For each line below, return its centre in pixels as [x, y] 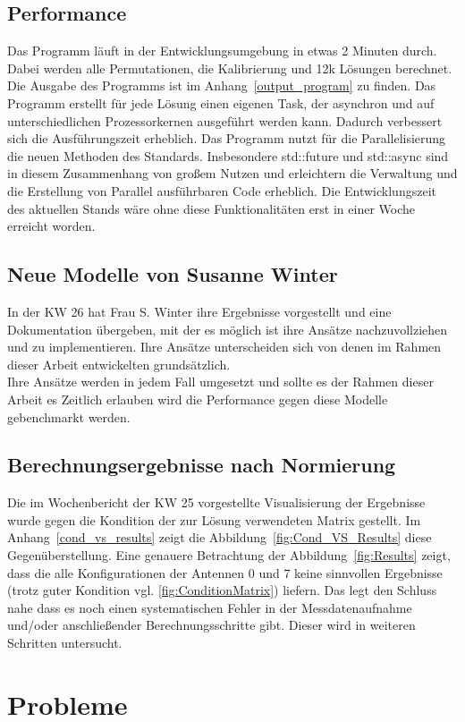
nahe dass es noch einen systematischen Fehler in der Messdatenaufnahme [210, 607]
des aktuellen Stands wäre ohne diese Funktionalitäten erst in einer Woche [211, 208]
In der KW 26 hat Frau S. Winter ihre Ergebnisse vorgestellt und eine [199, 311]
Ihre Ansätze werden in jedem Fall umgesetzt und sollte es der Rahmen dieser [220, 382]
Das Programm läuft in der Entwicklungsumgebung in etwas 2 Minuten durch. [222, 51]
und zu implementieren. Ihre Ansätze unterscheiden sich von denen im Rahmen [224, 347]
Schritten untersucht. [65, 643]
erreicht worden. [51, 226]
